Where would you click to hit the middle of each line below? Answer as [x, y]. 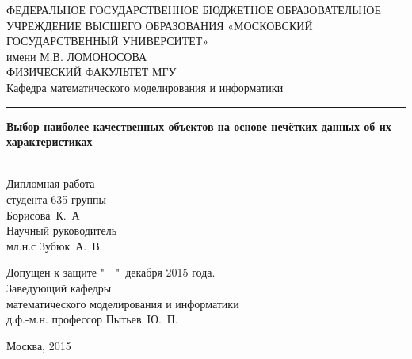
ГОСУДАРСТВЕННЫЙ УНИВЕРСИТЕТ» [108, 41]
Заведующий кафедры [59, 287]
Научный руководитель [62, 230]
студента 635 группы [56, 199]
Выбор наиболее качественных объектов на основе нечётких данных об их [199, 126]
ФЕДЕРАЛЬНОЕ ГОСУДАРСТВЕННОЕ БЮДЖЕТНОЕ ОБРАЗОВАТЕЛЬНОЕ [194, 10]
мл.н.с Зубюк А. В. [55, 245]
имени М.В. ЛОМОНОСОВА [77, 56]
